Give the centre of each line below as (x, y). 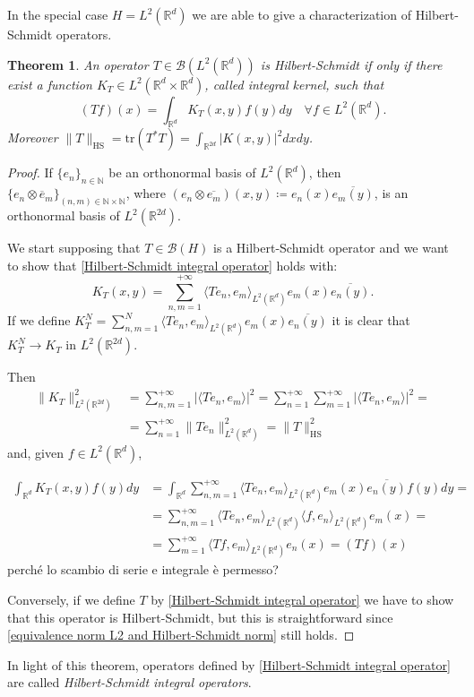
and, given (36, 452)
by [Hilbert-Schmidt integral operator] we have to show (302, 600)
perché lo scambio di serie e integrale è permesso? (143, 569)
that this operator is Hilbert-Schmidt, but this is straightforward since (200, 617)
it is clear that (371, 320)
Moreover (33, 138)
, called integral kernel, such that (294, 84)
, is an (391, 193)
